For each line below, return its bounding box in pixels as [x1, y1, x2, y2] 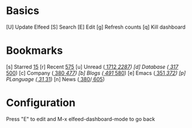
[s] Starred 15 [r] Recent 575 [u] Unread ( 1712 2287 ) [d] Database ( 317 [6, 63, 179, 70]
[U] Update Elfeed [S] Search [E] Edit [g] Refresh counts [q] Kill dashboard [6, 23, 186, 30]
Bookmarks [6, 44, 63, 57]
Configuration [6, 96, 76, 109]
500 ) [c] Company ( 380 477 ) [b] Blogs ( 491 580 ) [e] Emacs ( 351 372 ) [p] [6, 69, 186, 77]
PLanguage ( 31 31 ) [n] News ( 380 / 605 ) [6, 75, 105, 82]
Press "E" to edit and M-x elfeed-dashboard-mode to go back [6, 115, 155, 122]
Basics [6, 4, 40, 18]
